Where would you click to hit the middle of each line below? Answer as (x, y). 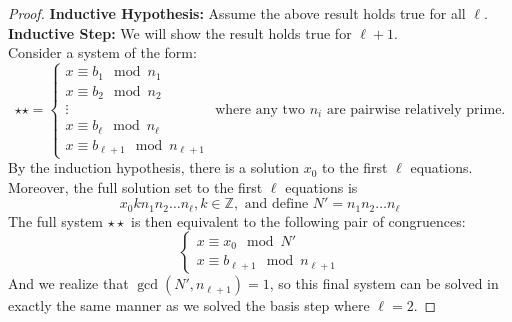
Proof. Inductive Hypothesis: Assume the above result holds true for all (237, 13)
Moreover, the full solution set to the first (135, 186)
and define (276, 204)
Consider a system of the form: (102, 52)
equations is (321, 186)
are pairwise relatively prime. (416, 110)
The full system (56, 220)
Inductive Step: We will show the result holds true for (180, 32)
